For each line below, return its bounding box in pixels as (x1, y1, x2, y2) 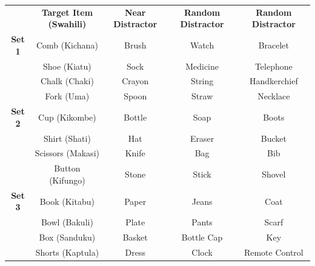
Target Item (41, 5, 93, 18)
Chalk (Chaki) (40, 75, 94, 87)
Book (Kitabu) (39, 195, 94, 207)
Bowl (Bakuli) (41, 216, 93, 228)
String (190, 75, 214, 87)
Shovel (262, 168, 286, 181)
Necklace (257, 90, 290, 102)
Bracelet (258, 38, 290, 51)
